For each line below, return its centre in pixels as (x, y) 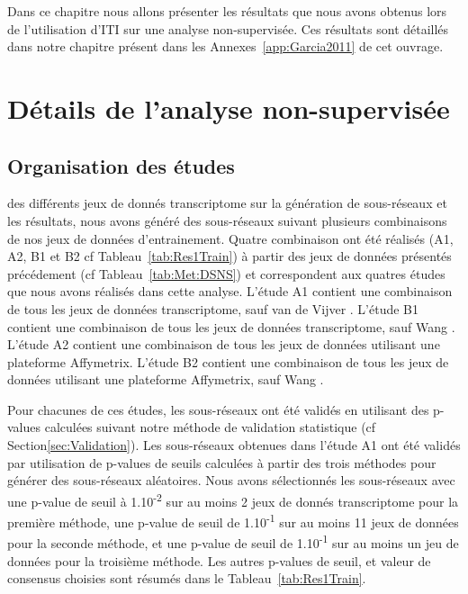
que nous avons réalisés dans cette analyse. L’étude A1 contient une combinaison (230, 291)
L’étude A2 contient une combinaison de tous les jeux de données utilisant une (224, 344)
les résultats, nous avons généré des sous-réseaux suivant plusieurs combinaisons (227, 220)
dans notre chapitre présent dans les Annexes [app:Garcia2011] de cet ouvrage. (225, 46)
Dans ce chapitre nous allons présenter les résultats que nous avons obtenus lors (227, 11)
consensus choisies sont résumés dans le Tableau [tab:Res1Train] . (187, 578)
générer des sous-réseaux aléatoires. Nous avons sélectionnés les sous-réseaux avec (231, 480)
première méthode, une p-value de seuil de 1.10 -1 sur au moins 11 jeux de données (233, 521)
